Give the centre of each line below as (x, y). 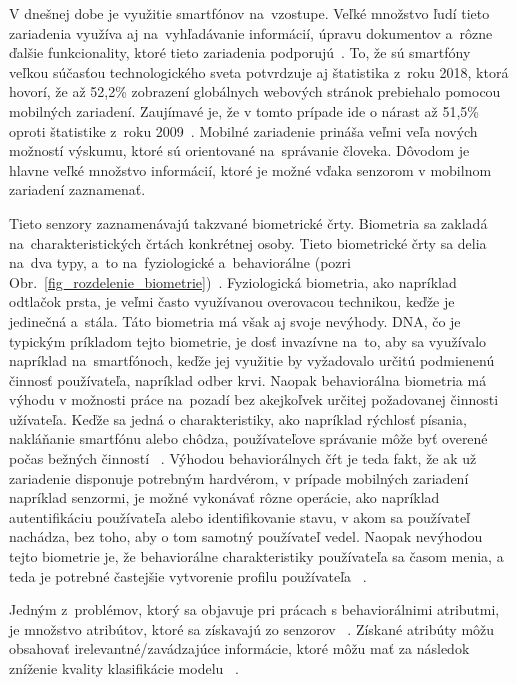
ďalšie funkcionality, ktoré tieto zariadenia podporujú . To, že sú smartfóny (240, 52)
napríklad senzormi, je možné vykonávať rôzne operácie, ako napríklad (224, 497)
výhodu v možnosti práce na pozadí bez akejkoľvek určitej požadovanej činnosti (254, 399)
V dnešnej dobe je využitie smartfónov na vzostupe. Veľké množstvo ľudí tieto (249, 13)
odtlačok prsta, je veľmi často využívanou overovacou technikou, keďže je (232, 301)
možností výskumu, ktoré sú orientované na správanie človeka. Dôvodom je (239, 150)
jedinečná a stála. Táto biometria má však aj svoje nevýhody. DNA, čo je (235, 320)
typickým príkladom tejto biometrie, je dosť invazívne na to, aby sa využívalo (248, 340)
